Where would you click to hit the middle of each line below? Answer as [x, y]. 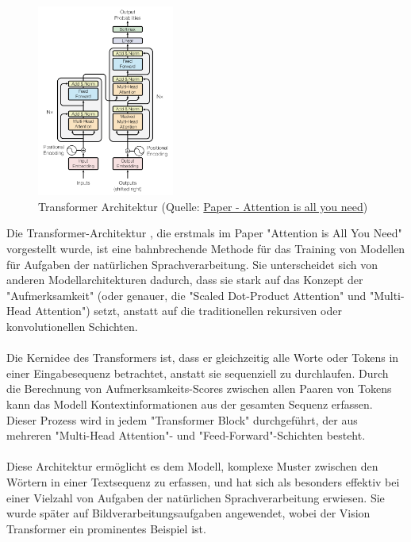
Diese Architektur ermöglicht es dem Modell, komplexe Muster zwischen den [192, 466]
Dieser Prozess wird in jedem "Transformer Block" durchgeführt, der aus [182, 419]
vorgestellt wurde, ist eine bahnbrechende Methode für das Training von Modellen [206, 249]
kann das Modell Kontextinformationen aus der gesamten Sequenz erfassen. [190, 404]
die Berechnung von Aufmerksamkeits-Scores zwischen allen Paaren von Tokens [199, 388]
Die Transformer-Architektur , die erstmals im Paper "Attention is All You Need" [204, 233]
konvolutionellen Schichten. [72, 327]
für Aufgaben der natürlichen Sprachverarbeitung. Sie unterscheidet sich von [192, 264]
